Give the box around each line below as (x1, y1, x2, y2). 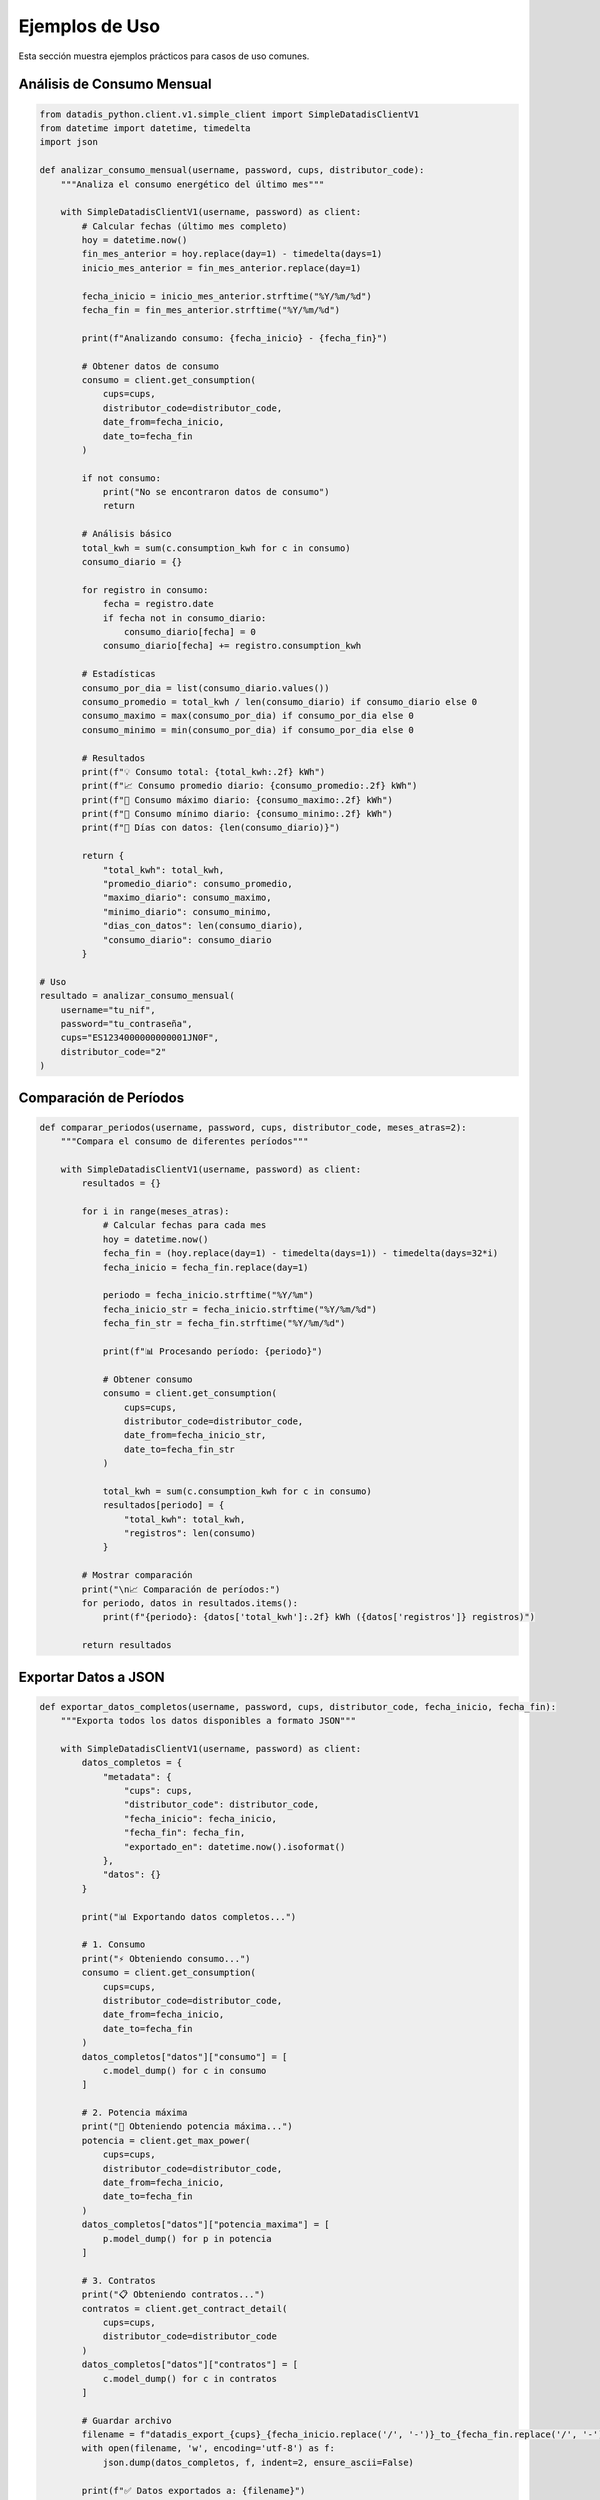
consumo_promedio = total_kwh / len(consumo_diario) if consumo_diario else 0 (81, 696, 478, 707)
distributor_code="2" (60, 1046, 167, 1057)
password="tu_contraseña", (60, 1018, 194, 1029)
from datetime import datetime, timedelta (39, 122, 251, 134)
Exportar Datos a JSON (18, 1668, 165, 1685)
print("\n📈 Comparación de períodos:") (81, 1583, 281, 1595)
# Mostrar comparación (81, 1570, 194, 1581)
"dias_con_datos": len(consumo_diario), (102, 920, 304, 932)
